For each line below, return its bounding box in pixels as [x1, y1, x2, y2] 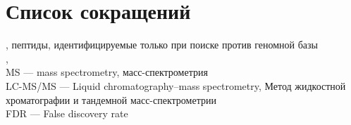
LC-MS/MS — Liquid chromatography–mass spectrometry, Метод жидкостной [6, 78, 346, 93]
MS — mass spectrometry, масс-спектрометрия [6, 65, 208, 79]
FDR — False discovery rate [6, 106, 128, 121]
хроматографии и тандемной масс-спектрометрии [6, 92, 216, 107]
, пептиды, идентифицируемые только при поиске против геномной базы [6, 37, 318, 52]
